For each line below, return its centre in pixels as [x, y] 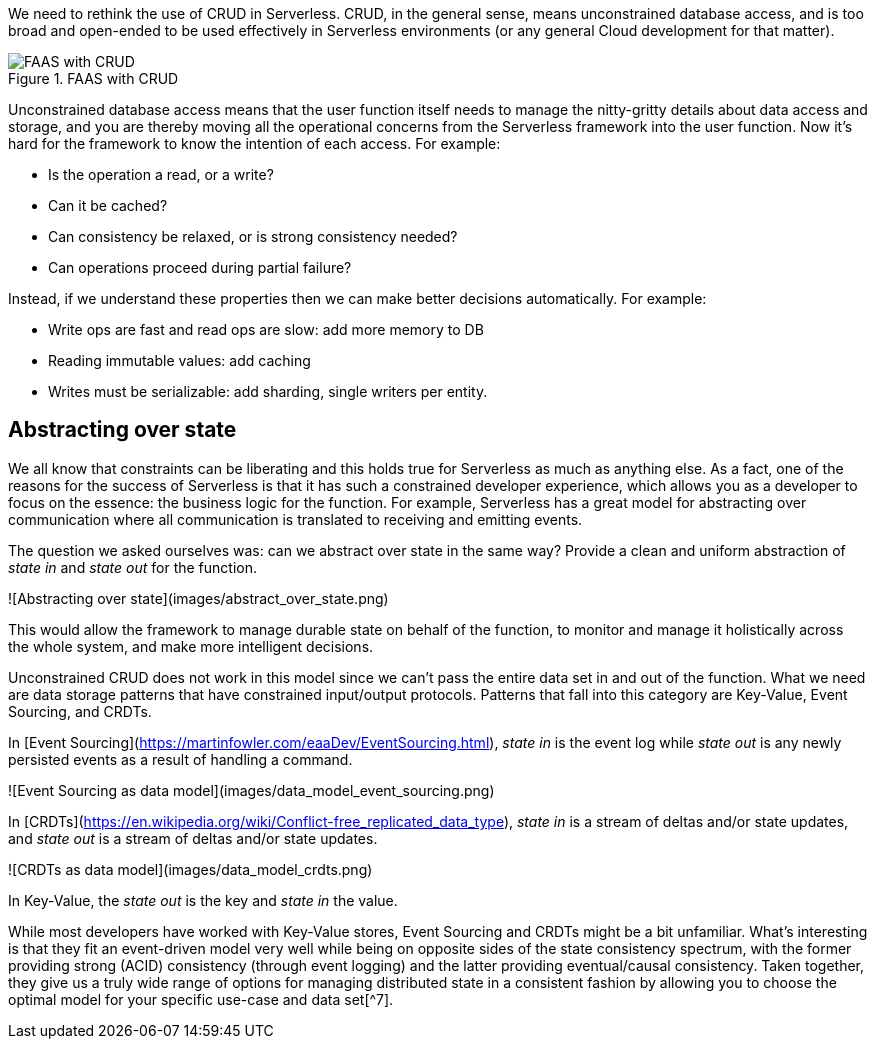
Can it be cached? [108, 205]
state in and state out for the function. [132, 567]
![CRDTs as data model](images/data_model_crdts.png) [190, 869]
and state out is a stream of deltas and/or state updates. [193, 838]
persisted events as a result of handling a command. [180, 759]
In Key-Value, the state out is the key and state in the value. [203, 900]
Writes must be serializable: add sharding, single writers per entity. [268, 391]
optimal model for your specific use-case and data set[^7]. [201, 999]
